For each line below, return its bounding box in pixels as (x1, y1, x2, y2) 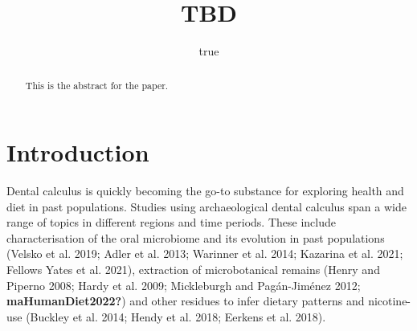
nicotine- (368, 292, 411, 309)
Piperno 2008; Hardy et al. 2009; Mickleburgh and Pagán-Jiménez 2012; (6, 276, 361, 293)
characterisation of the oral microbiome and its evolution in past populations (6, 229, 385, 246)
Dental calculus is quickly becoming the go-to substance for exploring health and (6, 182, 404, 199)
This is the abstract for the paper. (25, 78, 169, 92)
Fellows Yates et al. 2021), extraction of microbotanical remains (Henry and (6, 261, 380, 278)
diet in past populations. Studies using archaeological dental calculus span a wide (6, 198, 407, 215)
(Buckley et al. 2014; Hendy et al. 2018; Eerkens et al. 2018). (26, 308, 326, 325)
